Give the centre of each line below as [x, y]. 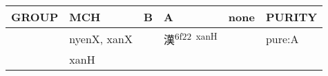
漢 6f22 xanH [191, 39]
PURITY [291, 17]
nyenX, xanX [101, 38]
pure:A [282, 38]
